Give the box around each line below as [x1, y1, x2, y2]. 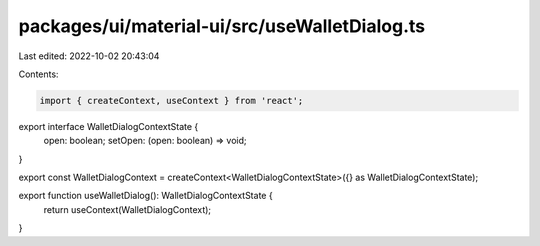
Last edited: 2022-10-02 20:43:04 [18, 50, 160, 62]
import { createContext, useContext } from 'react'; [39, 95, 304, 106]
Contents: [18, 68, 59, 80]
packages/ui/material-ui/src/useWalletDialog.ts [18, 15, 425, 37]
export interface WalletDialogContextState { [18, 120, 199, 132]
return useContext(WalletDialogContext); [43, 203, 212, 215]
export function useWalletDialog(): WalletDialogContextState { [18, 190, 274, 202]
